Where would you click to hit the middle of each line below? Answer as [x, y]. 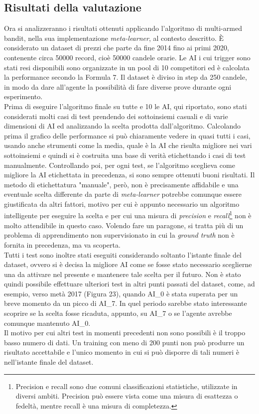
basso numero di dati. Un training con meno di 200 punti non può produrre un [124, 342]
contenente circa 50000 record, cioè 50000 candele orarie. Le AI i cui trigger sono [127, 57]
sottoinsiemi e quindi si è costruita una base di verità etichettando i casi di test [125, 155]
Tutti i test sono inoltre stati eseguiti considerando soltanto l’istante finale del [123, 254]
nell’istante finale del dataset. [49, 362]
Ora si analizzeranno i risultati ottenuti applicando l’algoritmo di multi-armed [123, 28]
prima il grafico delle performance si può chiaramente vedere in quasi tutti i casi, [127, 135]
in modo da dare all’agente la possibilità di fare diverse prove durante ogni [118, 86]
